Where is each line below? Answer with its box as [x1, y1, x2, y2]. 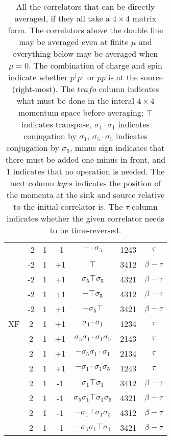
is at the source [108, 71, 163, 83]
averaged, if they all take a [14, 12, 110, 24]
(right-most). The [12, 83, 75, 95]
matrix [132, 12, 157, 24]
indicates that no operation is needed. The [13, 165, 165, 177]
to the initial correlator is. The [13, 201, 123, 212]
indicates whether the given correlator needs [7, 212, 164, 224]
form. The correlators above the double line [8, 24, 163, 36]
